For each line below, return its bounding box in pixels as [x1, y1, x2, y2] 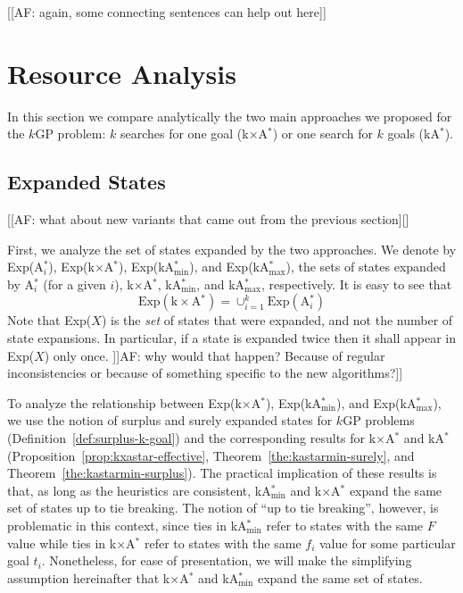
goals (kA [387, 124, 440, 143]
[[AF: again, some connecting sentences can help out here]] [7, 3, 327, 21]
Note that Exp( [7, 311, 92, 330]
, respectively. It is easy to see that [261, 274, 452, 293]
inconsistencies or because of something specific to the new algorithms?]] [7, 363, 403, 382]
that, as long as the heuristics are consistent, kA [7, 480, 271, 499]
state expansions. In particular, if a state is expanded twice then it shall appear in [7, 329, 457, 347]
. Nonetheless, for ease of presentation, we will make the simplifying [41, 551, 412, 570]
